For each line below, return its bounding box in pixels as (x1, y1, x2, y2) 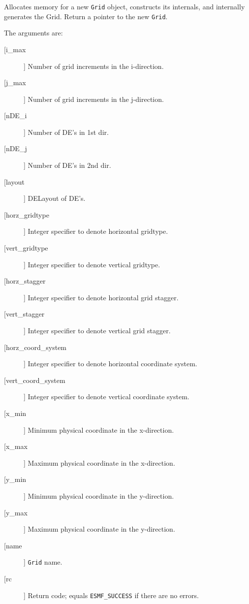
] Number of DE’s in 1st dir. (24, 127, 109, 137)
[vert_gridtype (4, 243, 48, 253)
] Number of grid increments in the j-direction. (24, 94, 164, 104)
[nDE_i (4, 110, 27, 121)
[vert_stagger (4, 309, 45, 319)
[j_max (4, 77, 26, 88)
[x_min (4, 408, 27, 418)
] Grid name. (24, 557, 62, 567)
